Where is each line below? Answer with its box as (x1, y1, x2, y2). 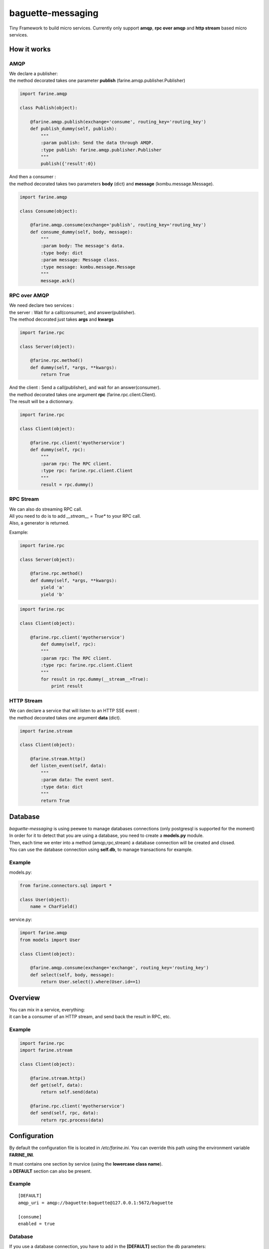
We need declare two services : (9, 302, 74, 308)
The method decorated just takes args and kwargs (9, 316, 114, 322)
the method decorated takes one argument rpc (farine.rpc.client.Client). (9, 391, 157, 397)
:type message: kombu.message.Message (40, 264, 135, 270)
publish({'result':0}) (40, 161, 97, 167)
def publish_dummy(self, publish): (30, 126, 117, 132)
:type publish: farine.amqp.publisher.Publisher (40, 147, 162, 152)
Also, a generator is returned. (9, 520, 70, 526)
